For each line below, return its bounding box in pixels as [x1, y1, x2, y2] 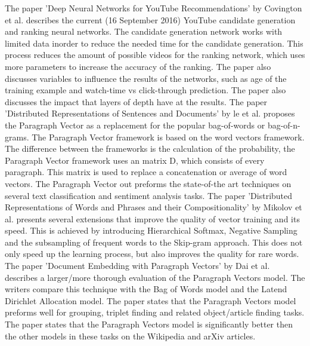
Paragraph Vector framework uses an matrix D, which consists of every [5, 154, 265, 166]
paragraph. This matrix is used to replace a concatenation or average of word [5, 166, 287, 178]
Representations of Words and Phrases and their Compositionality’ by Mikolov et [5, 201, 302, 213]
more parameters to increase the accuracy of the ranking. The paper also [5, 60, 271, 72]
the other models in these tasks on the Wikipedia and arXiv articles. [5, 329, 256, 342]
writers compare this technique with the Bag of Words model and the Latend [5, 283, 287, 295]
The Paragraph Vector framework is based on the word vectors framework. [32, 130, 305, 143]
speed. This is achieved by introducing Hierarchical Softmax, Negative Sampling [5, 224, 297, 237]
